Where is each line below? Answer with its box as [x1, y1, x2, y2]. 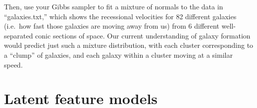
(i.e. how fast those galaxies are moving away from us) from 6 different [4, 21, 219, 31]
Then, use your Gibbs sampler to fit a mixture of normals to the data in [4, 1, 223, 11]
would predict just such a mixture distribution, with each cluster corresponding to [4, 40, 254, 50]
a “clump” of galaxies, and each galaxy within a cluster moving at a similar [4, 49, 233, 60]
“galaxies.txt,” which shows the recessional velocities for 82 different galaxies [4, 11, 237, 21]
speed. [4, 59, 23, 70]
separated [4, 30, 33, 40]
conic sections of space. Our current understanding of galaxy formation [35, 30, 251, 40]
